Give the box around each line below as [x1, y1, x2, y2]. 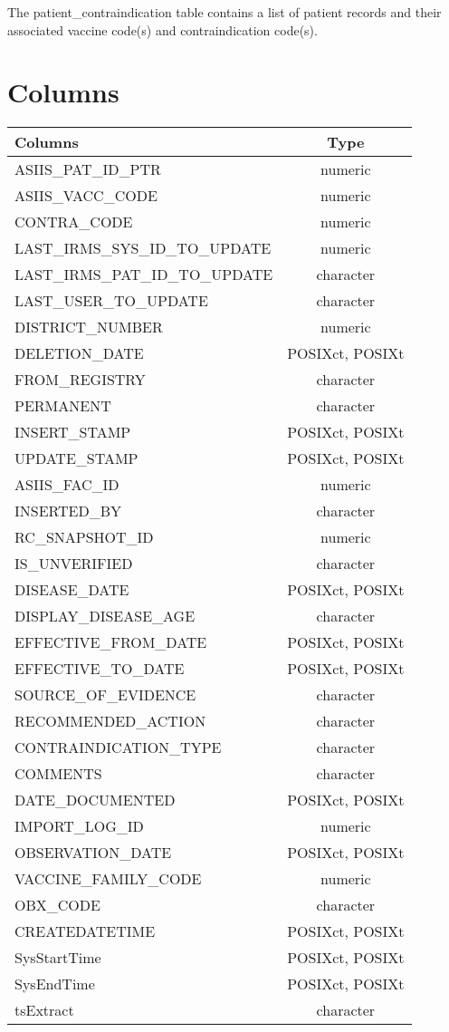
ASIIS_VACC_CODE [14, 185, 158, 207]
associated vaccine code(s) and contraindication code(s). [7, 20, 318, 39]
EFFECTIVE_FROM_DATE [14, 632, 207, 653]
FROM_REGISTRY [14, 369, 146, 391]
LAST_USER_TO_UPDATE [14, 290, 208, 312]
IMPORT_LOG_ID [14, 815, 144, 837]
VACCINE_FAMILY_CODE [14, 868, 202, 890]
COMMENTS [14, 763, 102, 785]
